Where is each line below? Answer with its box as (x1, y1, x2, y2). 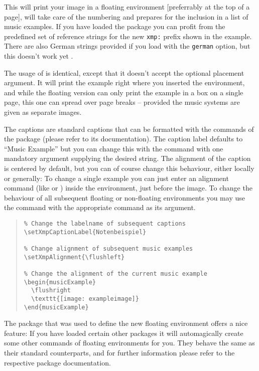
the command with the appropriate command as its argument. (4, 202, 196, 213)
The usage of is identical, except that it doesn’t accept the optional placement (4, 67, 244, 78)
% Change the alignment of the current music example (24, 270, 207, 277)
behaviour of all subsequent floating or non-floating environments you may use (4, 192, 245, 203)
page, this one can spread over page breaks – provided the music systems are (4, 97, 240, 107)
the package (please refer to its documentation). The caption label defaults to (4, 133, 243, 144)
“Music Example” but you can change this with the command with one (4, 143, 223, 153)
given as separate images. (4, 107, 82, 117)
